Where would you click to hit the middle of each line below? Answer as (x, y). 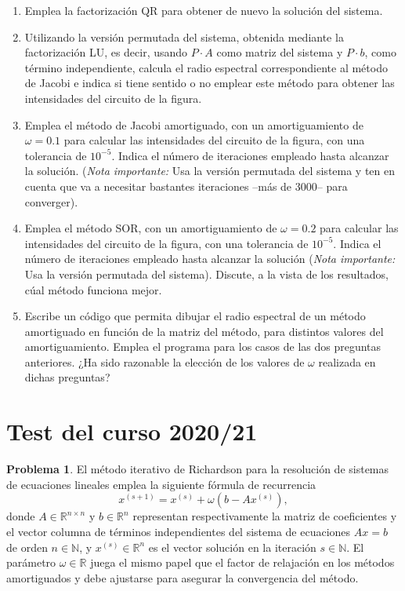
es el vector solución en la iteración (232, 547)
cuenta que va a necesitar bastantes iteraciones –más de (158, 186)
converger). (51, 201)
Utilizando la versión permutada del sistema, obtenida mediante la (184, 36)
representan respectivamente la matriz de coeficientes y (265, 516)
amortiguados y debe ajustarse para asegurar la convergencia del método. (183, 577)
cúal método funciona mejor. (93, 289)
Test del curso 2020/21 (132, 431)
